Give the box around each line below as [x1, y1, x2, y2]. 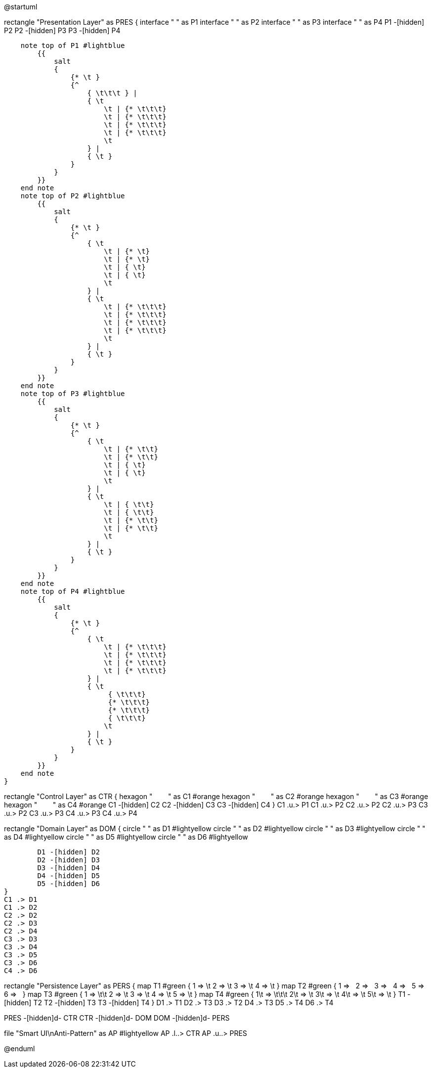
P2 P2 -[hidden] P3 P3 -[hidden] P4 [4, 26, 121, 35]
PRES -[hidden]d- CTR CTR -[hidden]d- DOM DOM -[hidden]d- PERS [4, 1014, 230, 1022]
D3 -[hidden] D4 [37, 864, 100, 872]
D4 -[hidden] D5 [37, 872, 100, 880]
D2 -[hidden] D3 [37, 856, 100, 864]
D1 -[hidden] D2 [37, 848, 100, 856]
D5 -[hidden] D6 [37, 880, 100, 888]
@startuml [4, 2, 38, 11]
